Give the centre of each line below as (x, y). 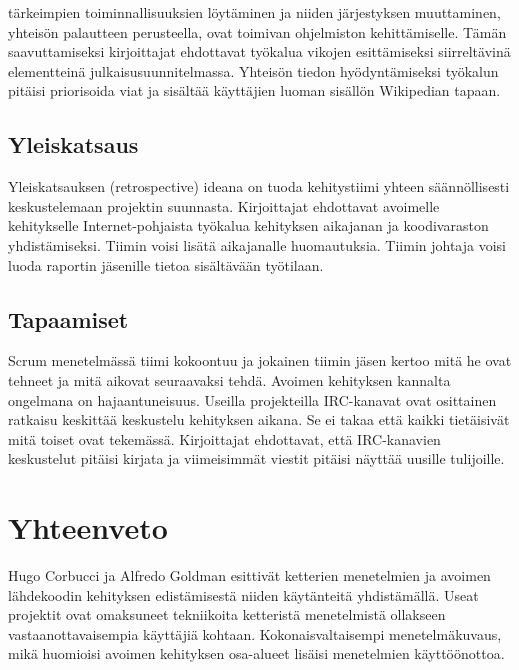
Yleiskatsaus (73, 144)
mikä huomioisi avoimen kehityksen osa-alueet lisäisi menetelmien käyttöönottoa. (256, 653)
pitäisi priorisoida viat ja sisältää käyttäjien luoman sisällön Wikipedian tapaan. (254, 90)
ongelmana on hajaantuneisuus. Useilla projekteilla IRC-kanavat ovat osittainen (252, 399)
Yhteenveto (88, 527)
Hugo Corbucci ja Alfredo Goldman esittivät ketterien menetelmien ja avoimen (249, 575)
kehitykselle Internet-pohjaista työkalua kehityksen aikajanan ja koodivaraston (248, 225)
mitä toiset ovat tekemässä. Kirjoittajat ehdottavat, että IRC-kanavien (224, 438)
